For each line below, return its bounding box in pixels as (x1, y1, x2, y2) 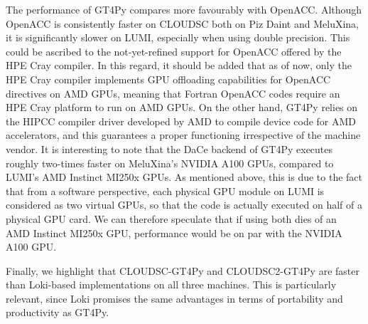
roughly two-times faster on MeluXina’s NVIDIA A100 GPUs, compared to (6, 155, 334, 170)
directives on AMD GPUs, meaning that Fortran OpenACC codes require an (6, 85, 340, 100)
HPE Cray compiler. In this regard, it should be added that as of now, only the (6, 58, 352, 73)
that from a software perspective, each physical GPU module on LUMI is (6, 183, 325, 198)
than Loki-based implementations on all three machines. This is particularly (6, 277, 337, 292)
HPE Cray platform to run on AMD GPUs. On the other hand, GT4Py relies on (6, 100, 358, 115)
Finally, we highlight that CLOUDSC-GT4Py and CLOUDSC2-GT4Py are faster (6, 263, 359, 278)
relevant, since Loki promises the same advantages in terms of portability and (6, 291, 343, 305)
